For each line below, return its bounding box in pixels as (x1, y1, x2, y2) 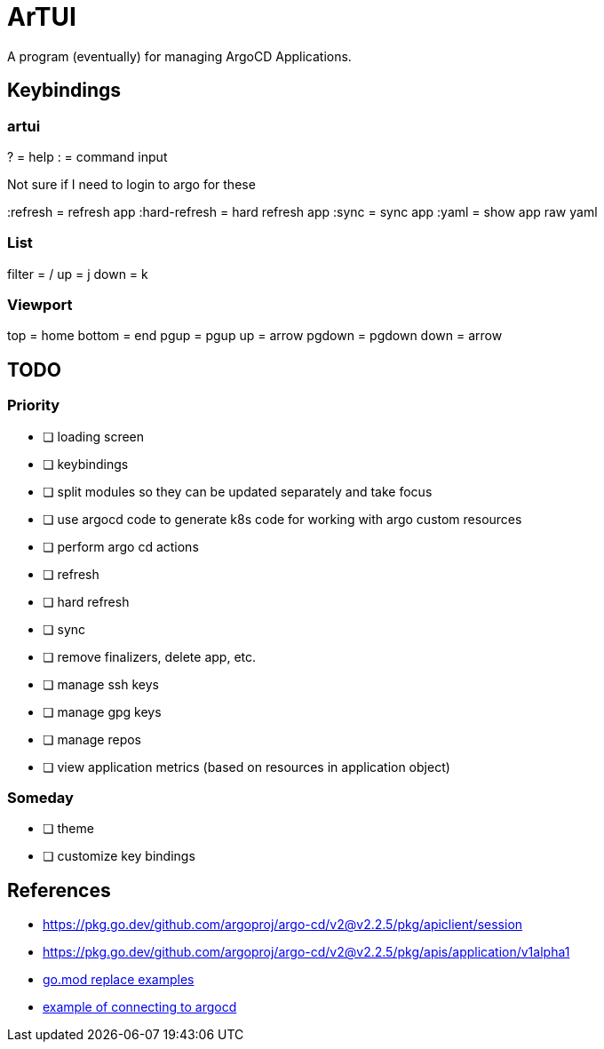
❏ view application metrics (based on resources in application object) (43, 759, 450, 775)
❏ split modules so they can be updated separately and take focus (43, 483, 433, 499)
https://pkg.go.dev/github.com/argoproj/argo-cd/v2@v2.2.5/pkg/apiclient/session (43, 917, 523, 933)
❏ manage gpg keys (43, 703, 162, 719)
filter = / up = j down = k (7, 266, 148, 282)
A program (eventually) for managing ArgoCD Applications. (7, 48, 352, 64)
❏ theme (43, 821, 94, 837)
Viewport (7, 296, 73, 314)
